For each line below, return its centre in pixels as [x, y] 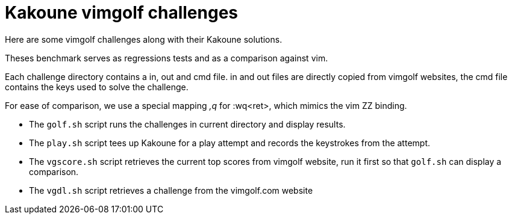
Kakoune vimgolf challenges [122, 13]
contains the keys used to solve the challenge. [97, 87]
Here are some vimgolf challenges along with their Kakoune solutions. [144, 39]
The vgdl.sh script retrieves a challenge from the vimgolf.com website [171, 190]
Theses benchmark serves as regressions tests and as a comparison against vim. [167, 58]
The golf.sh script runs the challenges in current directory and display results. [187, 124]
